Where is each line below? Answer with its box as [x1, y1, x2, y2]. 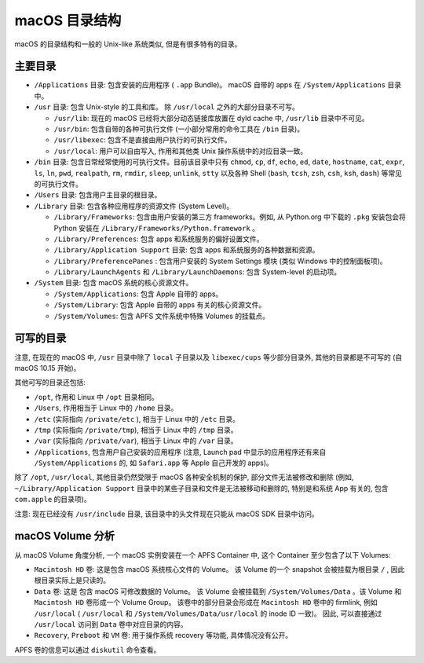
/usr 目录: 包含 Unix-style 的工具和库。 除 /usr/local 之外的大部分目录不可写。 [34, 102, 300, 112]
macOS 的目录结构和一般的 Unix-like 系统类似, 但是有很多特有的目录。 [14, 39, 242, 49]
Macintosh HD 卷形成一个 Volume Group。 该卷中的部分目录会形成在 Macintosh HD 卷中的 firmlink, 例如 [34, 598, 378, 607]
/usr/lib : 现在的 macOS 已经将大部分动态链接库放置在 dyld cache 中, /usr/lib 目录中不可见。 [53, 113, 369, 123]
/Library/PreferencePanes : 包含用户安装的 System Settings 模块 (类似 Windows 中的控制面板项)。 [53, 256, 388, 266]
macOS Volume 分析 [14, 529, 115, 543]
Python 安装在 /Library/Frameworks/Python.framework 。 [53, 223, 259, 233]
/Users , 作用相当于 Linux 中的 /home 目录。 [34, 403, 178, 412]
